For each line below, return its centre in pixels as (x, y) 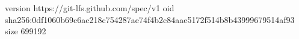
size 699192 (26, 31)
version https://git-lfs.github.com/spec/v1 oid (90, 8)
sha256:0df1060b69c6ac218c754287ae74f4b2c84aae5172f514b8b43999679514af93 (150, 19)
